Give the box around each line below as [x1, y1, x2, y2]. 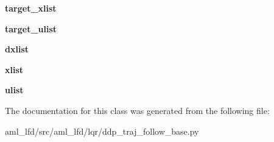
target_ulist [5, 22, 57, 35]
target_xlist [5, 2, 57, 14]
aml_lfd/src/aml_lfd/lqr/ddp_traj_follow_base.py [5, 124, 199, 137]
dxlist [5, 43, 29, 55]
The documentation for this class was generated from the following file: [5, 104, 270, 116]
